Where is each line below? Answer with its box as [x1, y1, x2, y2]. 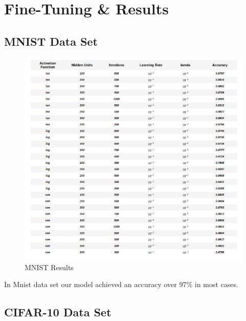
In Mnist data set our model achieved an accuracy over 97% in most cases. [4, 279, 238, 290]
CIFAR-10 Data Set [4, 304, 112, 320]
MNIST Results [25, 261, 74, 272]
